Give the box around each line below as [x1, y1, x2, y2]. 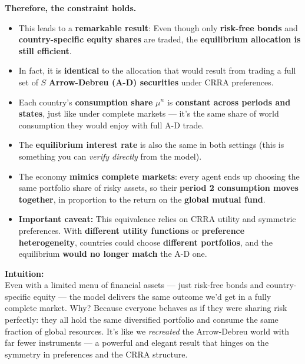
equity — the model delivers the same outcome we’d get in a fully [33, 290, 271, 302]
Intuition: [5, 267, 44, 279]
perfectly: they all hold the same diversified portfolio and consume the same [5, 313, 279, 326]
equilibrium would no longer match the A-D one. [18, 247, 207, 260]
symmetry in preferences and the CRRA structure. [5, 348, 188, 360]
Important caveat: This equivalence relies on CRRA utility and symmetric [18, 213, 296, 225]
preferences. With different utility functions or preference [18, 224, 245, 236]
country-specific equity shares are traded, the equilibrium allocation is [18, 33, 301, 45]
